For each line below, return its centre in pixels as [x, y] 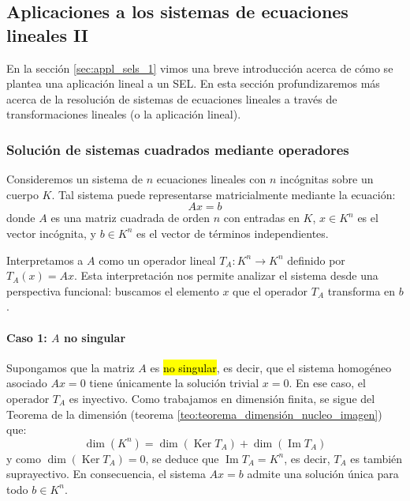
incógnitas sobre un [327, 179]
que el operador [270, 290]
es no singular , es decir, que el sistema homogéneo [271, 367]
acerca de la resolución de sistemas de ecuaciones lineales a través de [172, 98]
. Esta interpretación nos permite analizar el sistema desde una [226, 275]
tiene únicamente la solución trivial [174, 383]
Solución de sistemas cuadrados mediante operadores [178, 149]
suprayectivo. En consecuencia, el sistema [106, 474]
